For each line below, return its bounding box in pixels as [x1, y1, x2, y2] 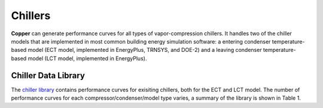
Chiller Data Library [11, 70, 85, 81]
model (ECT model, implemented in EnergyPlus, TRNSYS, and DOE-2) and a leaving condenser [28, 47, 263, 54]
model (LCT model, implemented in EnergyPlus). [28, 54, 147, 62]
